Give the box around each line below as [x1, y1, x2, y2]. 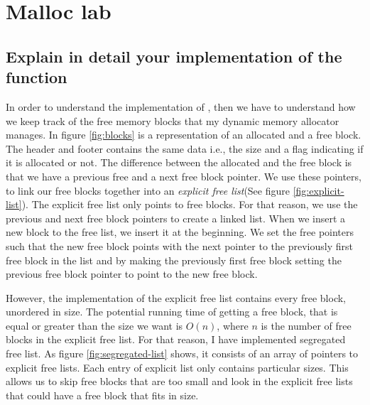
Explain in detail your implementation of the [6, 45, 342, 67]
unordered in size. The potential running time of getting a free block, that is [6, 304, 338, 319]
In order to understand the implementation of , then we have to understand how [6, 99, 356, 114]
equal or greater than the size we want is [6, 318, 183, 333]
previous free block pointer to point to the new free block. [6, 266, 258, 281]
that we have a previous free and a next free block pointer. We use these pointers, [6, 168, 361, 183]
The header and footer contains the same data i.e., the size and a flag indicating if [6, 141, 364, 156]
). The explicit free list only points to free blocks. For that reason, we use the [21, 197, 358, 212]
